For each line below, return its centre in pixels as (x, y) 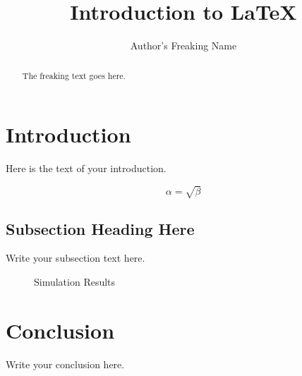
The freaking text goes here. (74, 75)
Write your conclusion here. (65, 364)
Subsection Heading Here (100, 228)
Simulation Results (75, 282)
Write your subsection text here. (75, 258)
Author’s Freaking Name (183, 46)
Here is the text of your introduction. (86, 168)
